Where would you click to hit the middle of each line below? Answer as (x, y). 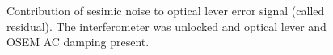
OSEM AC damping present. (78, 42)
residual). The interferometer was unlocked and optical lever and (166, 26)
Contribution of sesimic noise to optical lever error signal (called (166, 10)
